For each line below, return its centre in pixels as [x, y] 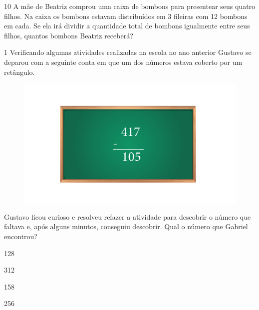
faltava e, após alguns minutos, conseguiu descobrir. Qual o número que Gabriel [126, 226]
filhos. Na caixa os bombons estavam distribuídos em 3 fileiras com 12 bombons [126, 16]
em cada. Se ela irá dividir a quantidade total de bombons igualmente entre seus [127, 26]
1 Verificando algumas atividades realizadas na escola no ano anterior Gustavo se [128, 52]
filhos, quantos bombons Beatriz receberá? [69, 35]
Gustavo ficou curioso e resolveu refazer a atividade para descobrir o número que [128, 216]
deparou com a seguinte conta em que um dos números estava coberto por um [123, 62]
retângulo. [19, 72]
